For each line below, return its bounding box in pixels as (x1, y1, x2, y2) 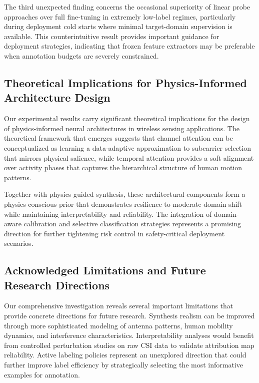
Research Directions (4, 277, 110, 292)
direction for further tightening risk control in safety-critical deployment (4, 228, 225, 238)
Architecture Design (4, 90, 110, 105)
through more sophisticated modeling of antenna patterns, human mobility (4, 320, 233, 330)
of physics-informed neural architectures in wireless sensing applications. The (4, 123, 239, 133)
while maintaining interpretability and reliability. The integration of (4, 208, 212, 219)
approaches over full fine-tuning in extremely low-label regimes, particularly (4, 11, 236, 22)
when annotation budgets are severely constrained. (4, 50, 159, 61)
